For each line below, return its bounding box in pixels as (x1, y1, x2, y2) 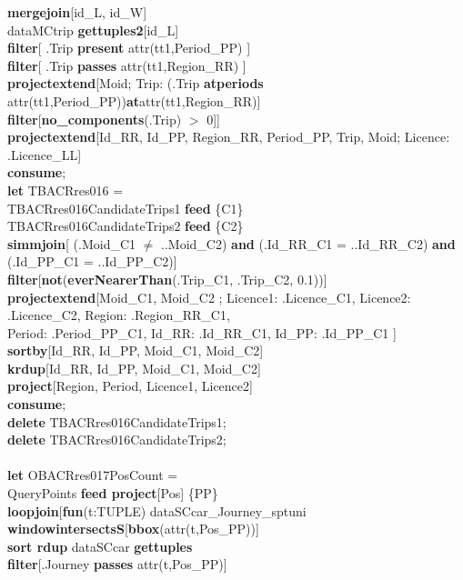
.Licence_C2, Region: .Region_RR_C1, (7, 305, 230, 325)
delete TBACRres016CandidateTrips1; (7, 412, 226, 431)
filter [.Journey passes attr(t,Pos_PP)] (7, 555, 227, 574)
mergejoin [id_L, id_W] (7, 3, 147, 21)
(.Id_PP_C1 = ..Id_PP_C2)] (7, 252, 177, 271)
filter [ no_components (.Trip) (7, 109, 182, 128)
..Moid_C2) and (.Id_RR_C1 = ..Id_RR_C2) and (161, 234, 456, 253)
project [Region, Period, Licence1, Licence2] (7, 376, 253, 395)
